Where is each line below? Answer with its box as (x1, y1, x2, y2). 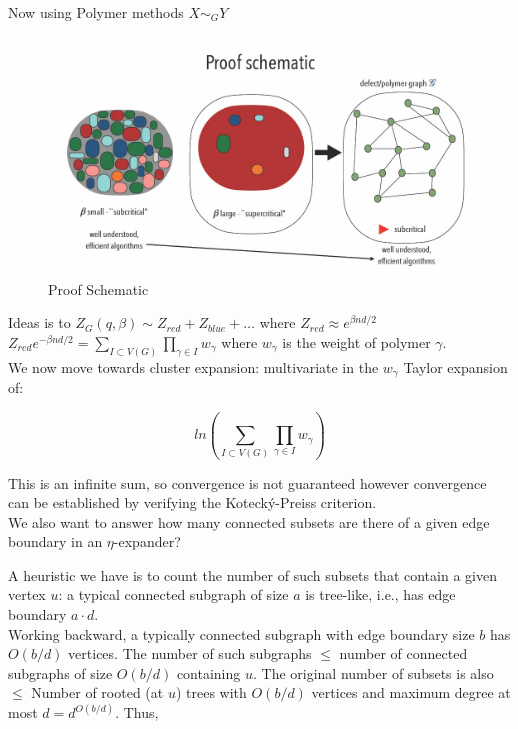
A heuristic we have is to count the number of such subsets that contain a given (8, 564, 497, 585)
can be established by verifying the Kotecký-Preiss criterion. (8, 492, 377, 513)
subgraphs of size (8, 662, 113, 683)
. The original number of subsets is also (252, 662, 494, 683)
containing (176, 662, 241, 683)
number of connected (339, 643, 468, 664)
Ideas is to (8, 312, 71, 333)
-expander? (113, 531, 181, 552)
